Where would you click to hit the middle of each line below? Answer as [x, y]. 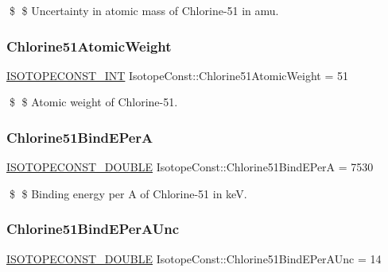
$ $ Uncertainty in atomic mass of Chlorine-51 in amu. [144, 10]
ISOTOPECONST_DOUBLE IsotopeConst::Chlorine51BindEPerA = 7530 [190, 167]
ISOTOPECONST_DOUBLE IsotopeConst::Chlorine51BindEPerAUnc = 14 [194, 258]
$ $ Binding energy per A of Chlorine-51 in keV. [128, 193]
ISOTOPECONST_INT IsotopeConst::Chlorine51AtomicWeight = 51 [177, 75]
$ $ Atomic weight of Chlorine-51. [93, 102]
